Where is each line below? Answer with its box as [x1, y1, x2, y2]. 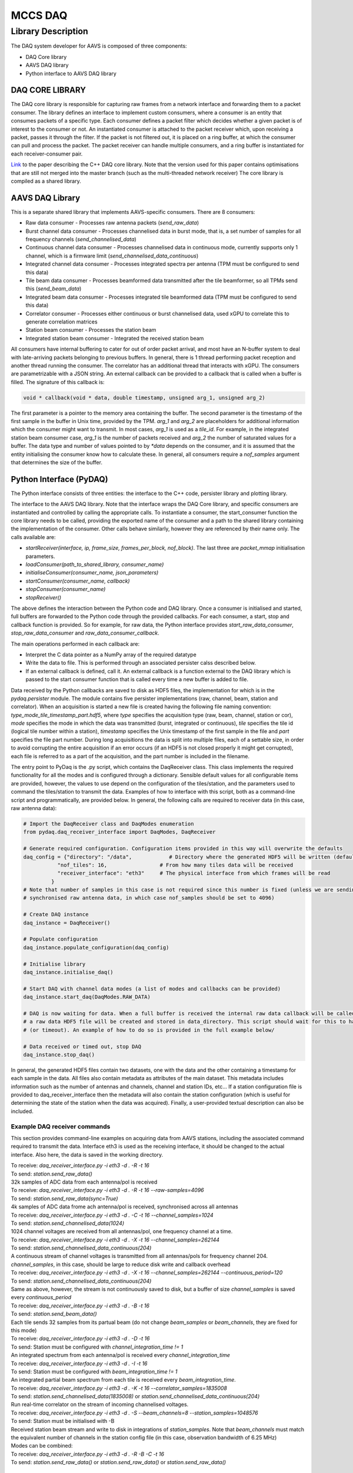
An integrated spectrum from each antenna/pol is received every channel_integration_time [11, 1352, 231, 1359]
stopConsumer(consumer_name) [25, 586, 106, 593]
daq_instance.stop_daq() [23, 1051, 95, 1058]
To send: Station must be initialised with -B [11, 1418, 115, 1425]
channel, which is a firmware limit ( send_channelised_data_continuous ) [25, 252, 199, 259]
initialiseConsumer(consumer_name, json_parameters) [25, 569, 159, 576]
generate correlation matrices [25, 318, 98, 325]
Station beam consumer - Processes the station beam [25, 326, 156, 333]
